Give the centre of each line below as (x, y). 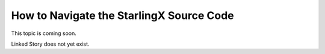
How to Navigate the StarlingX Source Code (122, 15)
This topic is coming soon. (44, 33)
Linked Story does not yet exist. (50, 44)
